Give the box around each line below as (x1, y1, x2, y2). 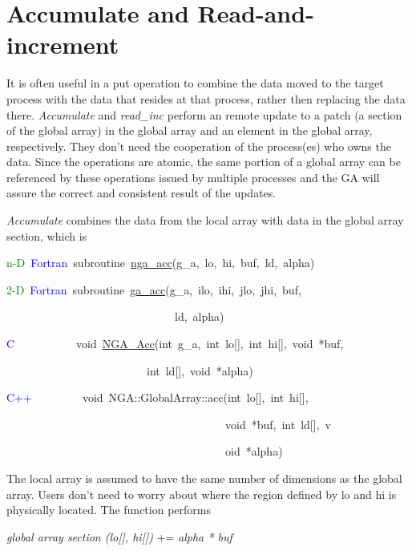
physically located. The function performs (6, 501, 211, 518)
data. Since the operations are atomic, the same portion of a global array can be (6, 153, 401, 170)
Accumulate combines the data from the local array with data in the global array (6, 212, 404, 229)
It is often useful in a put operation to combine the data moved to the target (6, 75, 384, 91)
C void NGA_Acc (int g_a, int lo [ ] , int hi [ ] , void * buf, (6, 335, 344, 352)
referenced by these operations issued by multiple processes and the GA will (6, 168, 380, 185)
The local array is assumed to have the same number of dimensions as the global (6, 470, 402, 486)
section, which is (6, 227, 87, 244)
